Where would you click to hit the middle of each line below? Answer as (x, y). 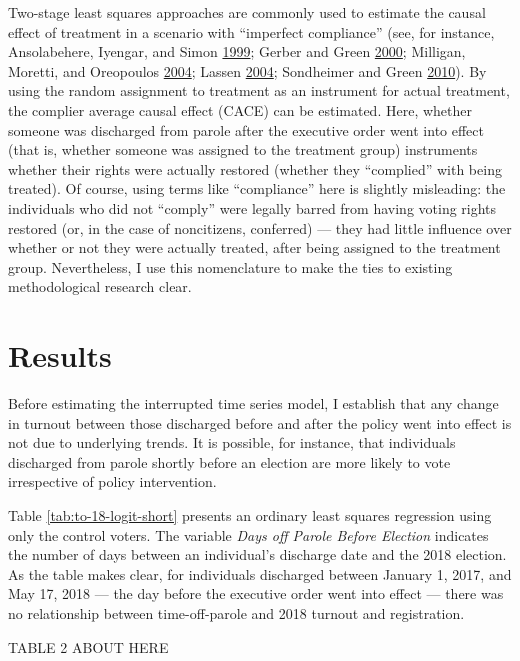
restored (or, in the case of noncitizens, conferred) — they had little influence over (260, 227)
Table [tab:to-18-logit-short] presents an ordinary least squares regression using (250, 515)
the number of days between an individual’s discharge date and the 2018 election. (257, 554)
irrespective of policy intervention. (112, 481)
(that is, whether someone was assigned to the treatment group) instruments (243, 149)
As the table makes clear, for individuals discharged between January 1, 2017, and (260, 573)
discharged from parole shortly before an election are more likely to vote (229, 461)
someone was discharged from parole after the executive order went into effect (246, 129)
